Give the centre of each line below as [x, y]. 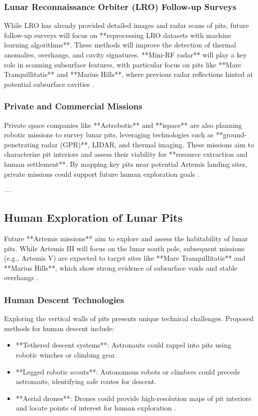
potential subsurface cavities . [49, 84]
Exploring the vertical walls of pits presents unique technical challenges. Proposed [129, 318]
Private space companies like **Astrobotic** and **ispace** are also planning [123, 125]
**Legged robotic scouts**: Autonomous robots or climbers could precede [128, 371]
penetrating [22, 144]
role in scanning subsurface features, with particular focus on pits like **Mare [123, 64]
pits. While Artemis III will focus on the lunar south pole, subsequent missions [124, 248]
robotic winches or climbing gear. [66, 354]
